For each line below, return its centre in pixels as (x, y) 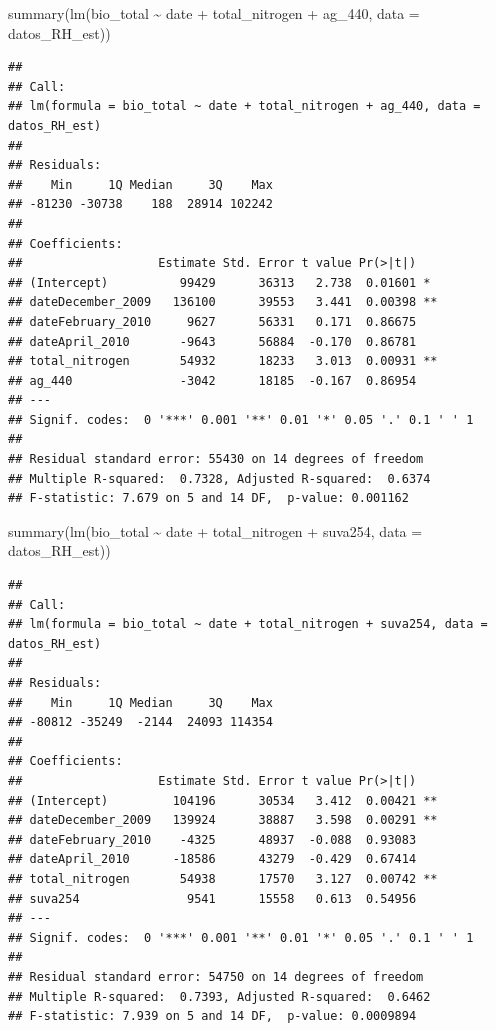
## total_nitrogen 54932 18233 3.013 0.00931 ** (223, 361)
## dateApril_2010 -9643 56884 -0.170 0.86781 (212, 341)
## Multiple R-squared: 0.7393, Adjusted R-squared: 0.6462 (219, 996)
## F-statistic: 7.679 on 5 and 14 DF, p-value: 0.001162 (208, 498)
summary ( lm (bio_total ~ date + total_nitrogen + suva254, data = (215, 530)
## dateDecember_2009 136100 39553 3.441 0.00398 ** (223, 302)
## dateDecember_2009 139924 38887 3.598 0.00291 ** (223, 820)
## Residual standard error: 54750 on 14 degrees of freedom (216, 976)
